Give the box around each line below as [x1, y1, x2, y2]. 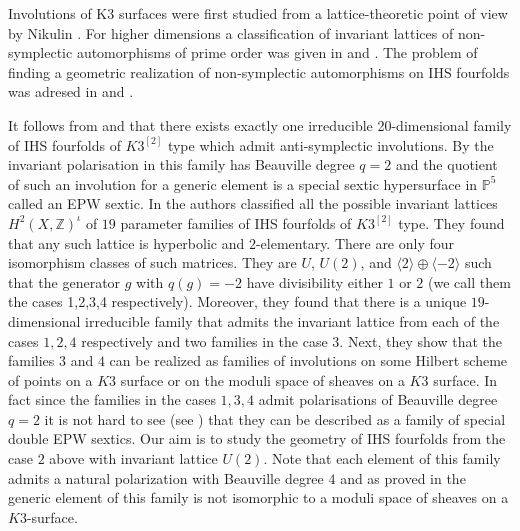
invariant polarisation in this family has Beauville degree [8, 154, 355, 175]
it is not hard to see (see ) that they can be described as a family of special [44, 408, 506, 429]
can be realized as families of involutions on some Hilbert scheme [109, 350, 508, 371]
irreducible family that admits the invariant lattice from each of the [85, 310, 500, 331]
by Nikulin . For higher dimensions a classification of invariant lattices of [8, 22, 454, 43]
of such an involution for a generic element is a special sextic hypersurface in [8, 173, 478, 194]
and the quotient [395, 154, 498, 175]
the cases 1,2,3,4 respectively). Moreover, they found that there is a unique [8, 291, 467, 312]
